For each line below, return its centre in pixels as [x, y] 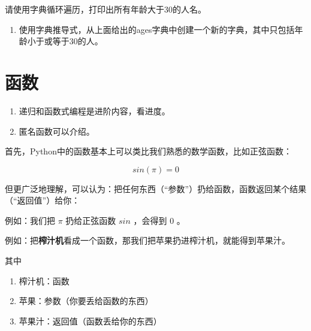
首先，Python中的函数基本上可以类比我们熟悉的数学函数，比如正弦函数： [148, 151]
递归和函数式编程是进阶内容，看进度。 [94, 110]
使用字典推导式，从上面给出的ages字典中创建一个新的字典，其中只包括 [157, 29]
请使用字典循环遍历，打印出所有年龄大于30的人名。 [105, 9]
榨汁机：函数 [44, 280]
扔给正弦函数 [91, 220]
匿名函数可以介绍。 [57, 131]
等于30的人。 [78, 41]
